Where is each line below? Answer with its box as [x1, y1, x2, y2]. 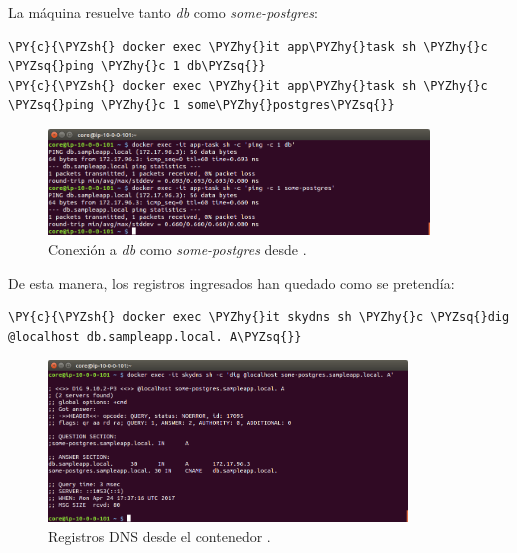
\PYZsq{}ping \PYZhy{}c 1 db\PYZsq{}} [8, 59, 266, 74]
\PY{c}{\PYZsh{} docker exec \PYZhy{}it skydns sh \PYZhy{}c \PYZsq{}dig [8, 310, 510, 325]
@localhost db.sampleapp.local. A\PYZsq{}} [8, 329, 302, 344]
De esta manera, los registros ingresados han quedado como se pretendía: [8, 272, 455, 293]
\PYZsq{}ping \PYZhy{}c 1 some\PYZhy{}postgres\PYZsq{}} [8, 98, 395, 113]
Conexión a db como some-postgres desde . [48, 238, 307, 259]
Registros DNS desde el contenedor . [48, 526, 271, 547]
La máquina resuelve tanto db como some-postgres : [8, 2, 318, 22]
